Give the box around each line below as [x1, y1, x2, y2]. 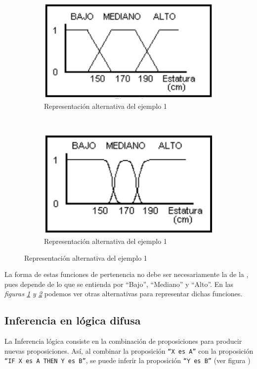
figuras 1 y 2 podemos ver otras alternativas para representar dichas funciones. [4, 288, 243, 299]
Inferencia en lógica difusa [4, 313, 141, 328]
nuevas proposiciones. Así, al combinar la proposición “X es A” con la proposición [4, 345, 254, 356]
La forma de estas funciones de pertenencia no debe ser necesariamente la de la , [4, 269, 249, 279]
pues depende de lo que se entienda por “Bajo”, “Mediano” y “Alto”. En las [4, 278, 234, 289]
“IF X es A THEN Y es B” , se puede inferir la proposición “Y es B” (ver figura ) [4, 355, 251, 366]
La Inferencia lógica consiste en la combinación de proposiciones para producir [4, 336, 242, 346]
